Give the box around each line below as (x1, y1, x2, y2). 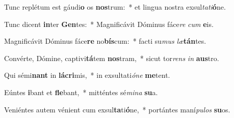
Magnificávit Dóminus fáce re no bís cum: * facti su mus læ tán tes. (4, 36, 206, 46)
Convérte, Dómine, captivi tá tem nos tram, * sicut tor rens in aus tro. (4, 52, 219, 63)
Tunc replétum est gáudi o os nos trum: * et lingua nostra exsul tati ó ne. (4, 2, 226, 12)
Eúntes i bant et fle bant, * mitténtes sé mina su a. (4, 86, 158, 97)
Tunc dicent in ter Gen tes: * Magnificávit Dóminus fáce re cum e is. (4, 18, 214, 29)
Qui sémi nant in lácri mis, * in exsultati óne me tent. (4, 70, 170, 80)
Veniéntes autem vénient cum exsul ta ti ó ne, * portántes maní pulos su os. (4, 104, 230, 114)
